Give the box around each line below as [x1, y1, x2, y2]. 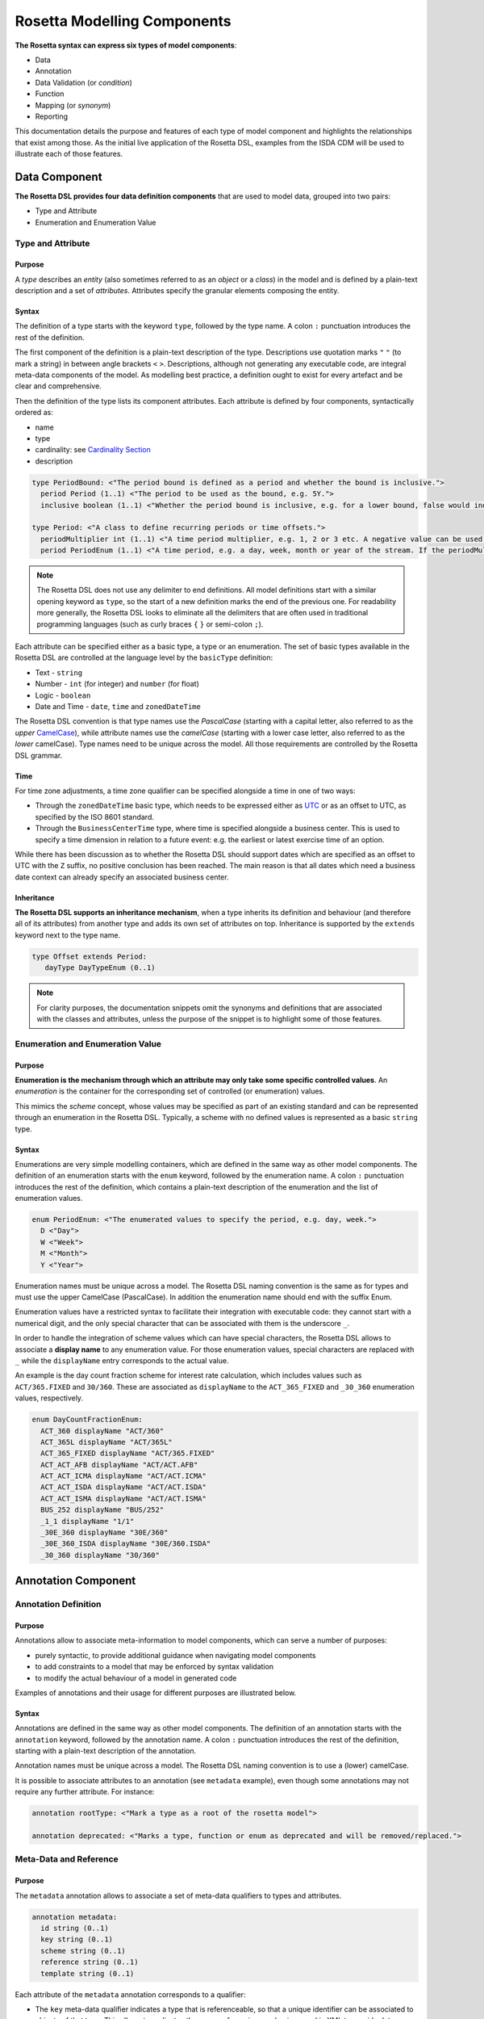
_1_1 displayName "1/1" [40, 1517, 135, 1526]
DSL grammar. [15, 750, 63, 760]
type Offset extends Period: [31, 951, 148, 961]
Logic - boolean [35, 690, 91, 700]
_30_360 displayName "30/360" [40, 1551, 161, 1559]
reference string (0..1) [40, 1958, 139, 1967]
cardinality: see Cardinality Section [35, 445, 151, 455]
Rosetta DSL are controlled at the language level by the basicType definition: [15, 653, 273, 662]
